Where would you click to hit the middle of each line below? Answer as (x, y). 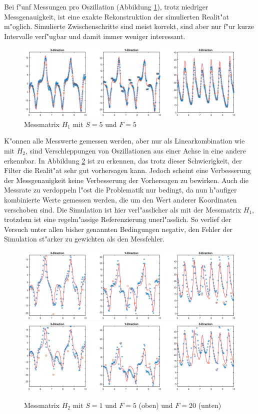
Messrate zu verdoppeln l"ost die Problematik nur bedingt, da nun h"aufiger (120, 190)
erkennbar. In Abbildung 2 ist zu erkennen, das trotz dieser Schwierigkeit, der (123, 160)
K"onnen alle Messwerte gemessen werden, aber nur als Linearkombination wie (124, 141)
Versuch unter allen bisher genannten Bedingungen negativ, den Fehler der (118, 229)
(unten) (210, 405)
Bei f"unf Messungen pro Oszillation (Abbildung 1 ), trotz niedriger (106, 6)
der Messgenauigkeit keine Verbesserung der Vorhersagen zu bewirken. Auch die (126, 180)
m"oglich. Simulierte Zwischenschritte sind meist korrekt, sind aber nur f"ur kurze (129, 26)
